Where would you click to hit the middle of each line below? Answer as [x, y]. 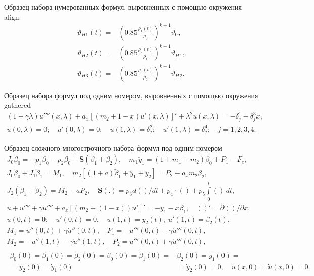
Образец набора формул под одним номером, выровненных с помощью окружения [131, 95]
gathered [17, 105]
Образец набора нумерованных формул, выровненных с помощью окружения [123, 7]
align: [13, 16]
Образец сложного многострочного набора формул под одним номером [113, 148]
